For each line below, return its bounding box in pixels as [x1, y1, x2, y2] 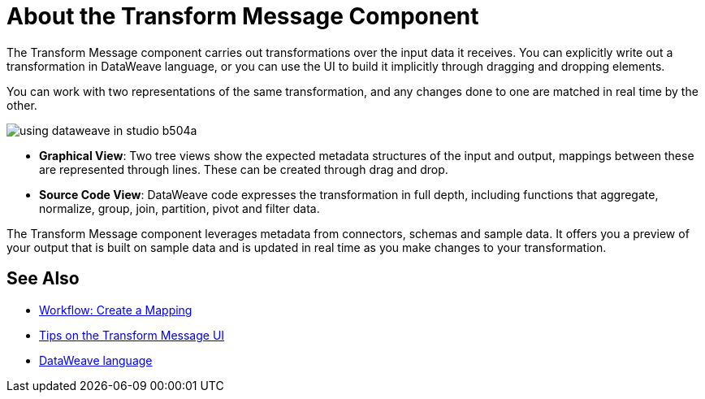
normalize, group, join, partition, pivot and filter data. [39, 201, 320, 215]
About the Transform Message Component [6, 2, 479, 30]
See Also [6, 268, 80, 289]
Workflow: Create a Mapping [39, 302, 192, 317]
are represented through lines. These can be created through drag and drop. [39, 162, 448, 176]
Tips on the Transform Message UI [39, 327, 225, 342]
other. [6, 98, 37, 112]
